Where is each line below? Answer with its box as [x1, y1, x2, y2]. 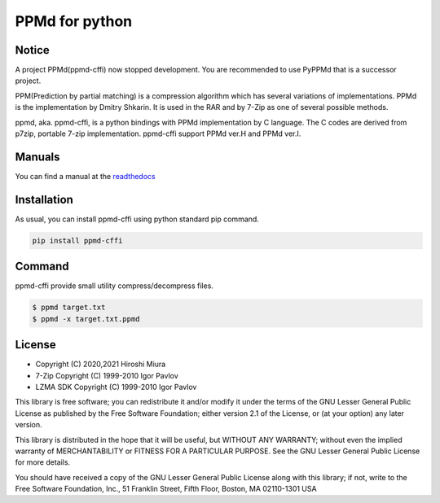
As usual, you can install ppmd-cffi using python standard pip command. [15, 214, 260, 224]
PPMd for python [15, 12, 133, 30]
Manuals [15, 150, 60, 164]
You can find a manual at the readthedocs [15, 171, 156, 181]
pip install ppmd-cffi [32, 236, 123, 245]
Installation [15, 192, 73, 207]
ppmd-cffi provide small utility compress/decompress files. [15, 281, 213, 291]
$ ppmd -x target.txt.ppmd [32, 314, 140, 323]
